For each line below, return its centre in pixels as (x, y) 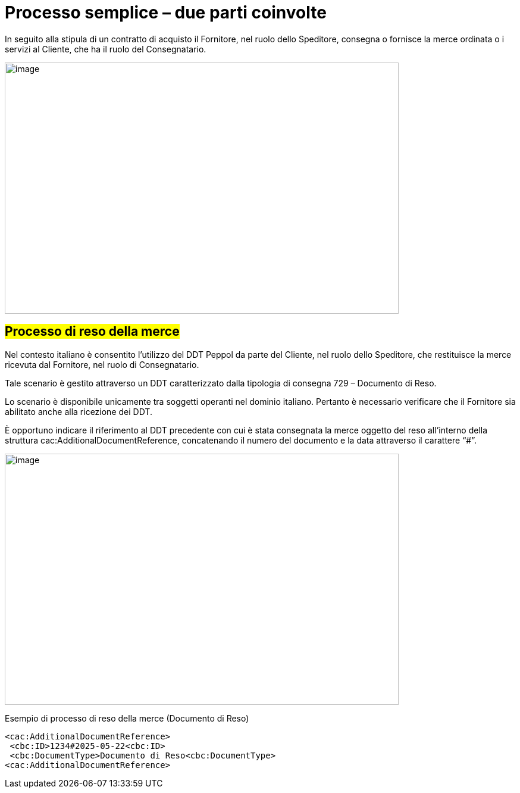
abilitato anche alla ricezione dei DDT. (79, 411)
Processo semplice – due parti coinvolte (166, 13)
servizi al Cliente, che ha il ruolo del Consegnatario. (106, 49)
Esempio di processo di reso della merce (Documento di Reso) (127, 718)
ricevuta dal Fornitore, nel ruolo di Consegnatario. (102, 364)
